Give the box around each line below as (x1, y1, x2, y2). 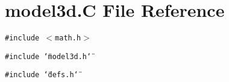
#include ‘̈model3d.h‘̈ (5, 52, 92, 61)
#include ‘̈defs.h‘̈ (5, 71, 78, 80)
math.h (55, 34, 81, 43)
